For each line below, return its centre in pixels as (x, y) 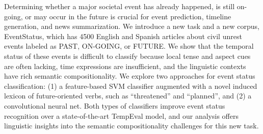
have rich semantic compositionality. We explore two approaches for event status (130, 76)
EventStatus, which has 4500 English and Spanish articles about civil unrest (123, 36)
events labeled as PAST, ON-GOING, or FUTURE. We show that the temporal (129, 46)
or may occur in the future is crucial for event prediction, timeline (128, 16)
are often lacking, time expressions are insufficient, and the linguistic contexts (125, 66)
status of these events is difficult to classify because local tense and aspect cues (127, 56)
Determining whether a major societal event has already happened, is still (120, 6)
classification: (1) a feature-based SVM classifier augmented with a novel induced (131, 86)
